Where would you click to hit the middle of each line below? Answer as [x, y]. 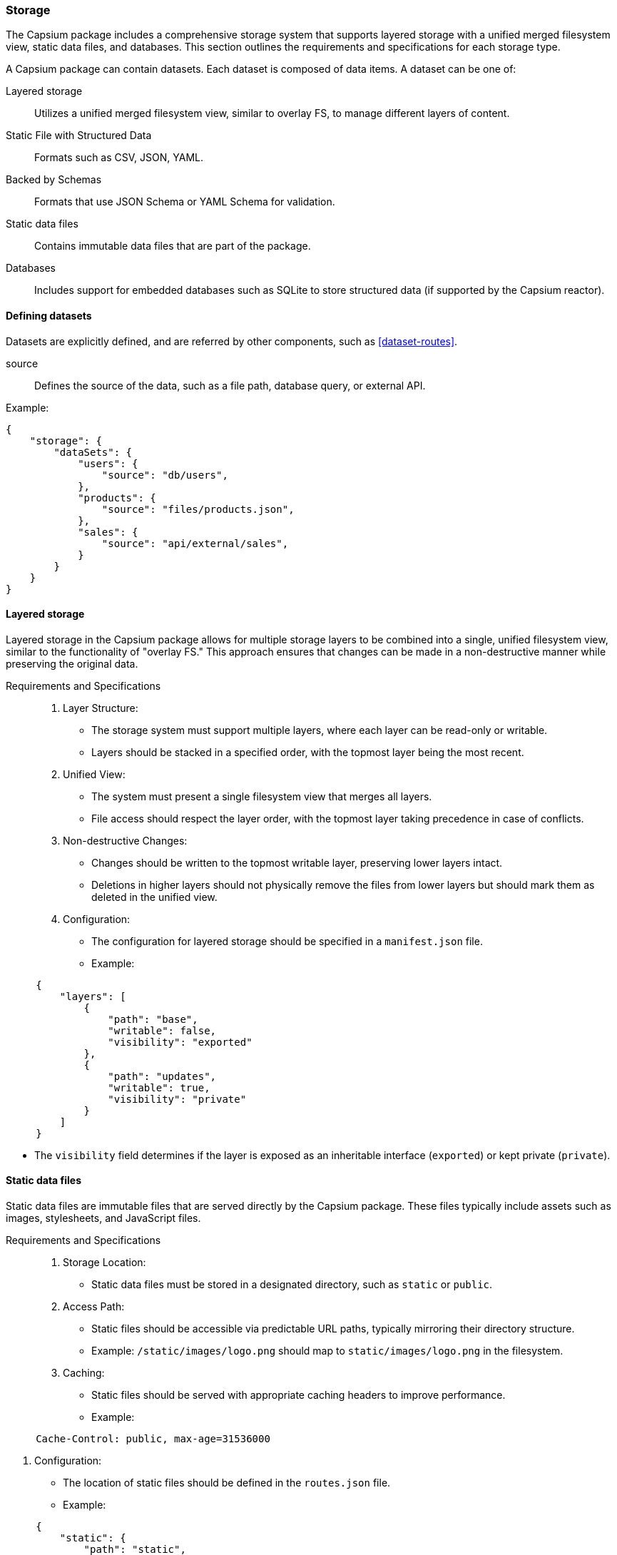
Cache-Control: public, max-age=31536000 [153, 1439]
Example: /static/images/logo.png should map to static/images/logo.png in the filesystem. [327, 1351]
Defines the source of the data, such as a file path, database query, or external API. [230, 385]
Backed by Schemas [54, 180]
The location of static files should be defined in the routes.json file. [227, 1483]
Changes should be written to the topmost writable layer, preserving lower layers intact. [297, 862]
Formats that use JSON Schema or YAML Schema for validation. [185, 202]
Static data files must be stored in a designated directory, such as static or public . [292, 1285]
